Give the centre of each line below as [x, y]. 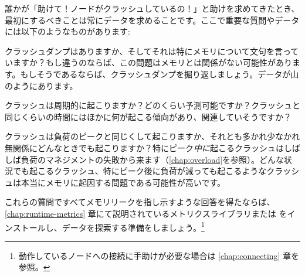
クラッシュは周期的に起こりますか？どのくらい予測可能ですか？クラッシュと [152, 105]
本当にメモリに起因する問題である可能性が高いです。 [123, 182]
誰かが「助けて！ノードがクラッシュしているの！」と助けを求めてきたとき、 [152, 8]
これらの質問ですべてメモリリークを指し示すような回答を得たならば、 [140, 202]
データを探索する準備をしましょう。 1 [133, 226]
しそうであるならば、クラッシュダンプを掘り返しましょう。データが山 [164, 74]
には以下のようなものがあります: [67, 31]
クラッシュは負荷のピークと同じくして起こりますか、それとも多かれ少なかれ [152, 136]
